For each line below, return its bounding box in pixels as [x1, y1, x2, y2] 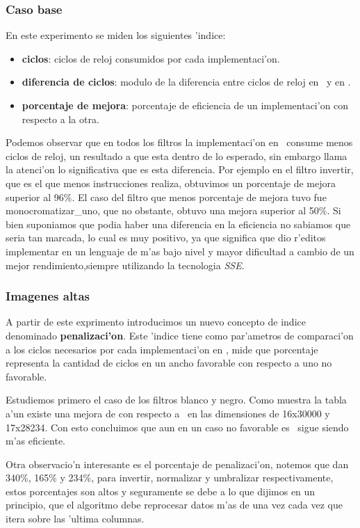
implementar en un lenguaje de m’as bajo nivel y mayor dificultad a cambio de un [6, 243, 354, 258]
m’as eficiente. [6, 433, 66, 448]
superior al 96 [6, 189, 64, 204]
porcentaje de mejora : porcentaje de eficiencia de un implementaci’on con [22, 98, 349, 112]
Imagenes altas [6, 287, 90, 305]
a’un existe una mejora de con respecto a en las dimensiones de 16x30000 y [6, 406, 330, 420]
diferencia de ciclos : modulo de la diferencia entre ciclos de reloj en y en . [22, 74, 351, 89]
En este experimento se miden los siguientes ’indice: [6, 28, 226, 42]
